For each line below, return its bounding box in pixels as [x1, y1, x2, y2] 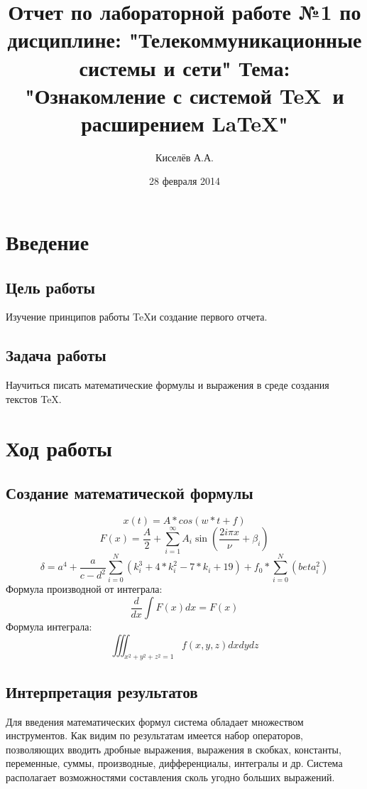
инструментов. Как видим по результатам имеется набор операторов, [6, 728, 303, 743]
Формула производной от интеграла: [6, 581, 163, 596]
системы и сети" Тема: [79, 53, 290, 82]
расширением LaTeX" [81, 108, 288, 137]
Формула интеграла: [6, 619, 92, 634]
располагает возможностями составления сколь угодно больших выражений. [6, 770, 335, 785]
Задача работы [6, 344, 106, 366]
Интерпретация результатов [6, 680, 198, 702]
